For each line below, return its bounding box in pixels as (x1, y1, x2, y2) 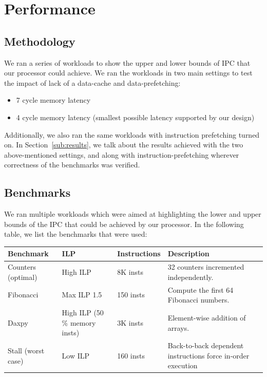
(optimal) (8, 271, 37, 282)
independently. (167, 271, 214, 282)
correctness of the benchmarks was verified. (4, 159, 140, 170)
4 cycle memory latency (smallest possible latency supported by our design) (16, 111, 255, 122)
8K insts (117, 267, 143, 277)
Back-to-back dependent (167, 340, 244, 351)
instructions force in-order (167, 350, 250, 361)
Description (167, 248, 209, 259)
